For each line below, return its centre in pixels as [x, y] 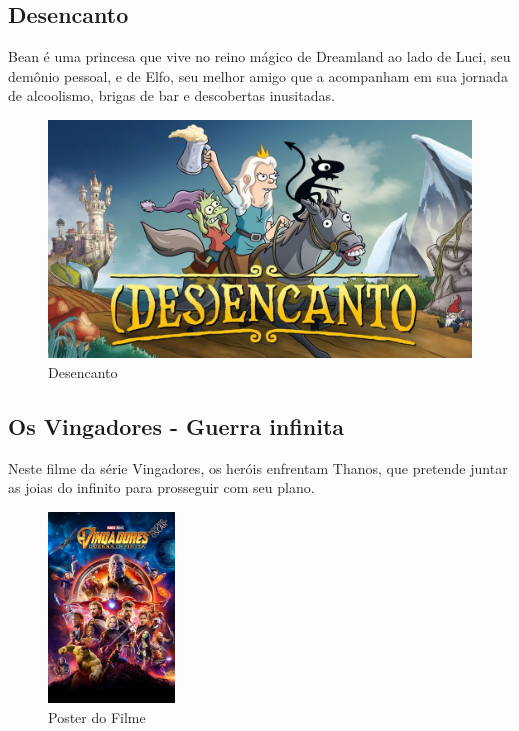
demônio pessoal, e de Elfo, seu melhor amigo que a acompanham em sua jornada [258, 75]
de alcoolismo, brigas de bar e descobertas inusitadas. [171, 95]
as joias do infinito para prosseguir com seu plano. [161, 487]
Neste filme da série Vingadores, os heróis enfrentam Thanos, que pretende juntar [258, 467]
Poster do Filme [97, 716]
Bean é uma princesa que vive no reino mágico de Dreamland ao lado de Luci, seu [259, 56]
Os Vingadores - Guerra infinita [176, 426]
